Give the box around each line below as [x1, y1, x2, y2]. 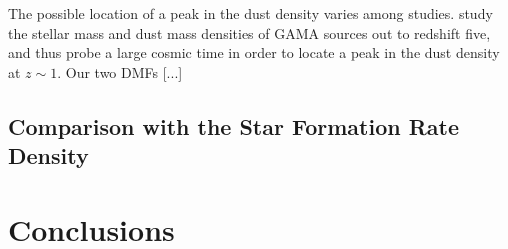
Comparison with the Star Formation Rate [8, 110, 459, 141]
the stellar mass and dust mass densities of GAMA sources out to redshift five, [8, 22, 491, 43]
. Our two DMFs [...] [57, 61, 183, 82]
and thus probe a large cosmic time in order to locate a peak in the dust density [8, 42, 500, 63]
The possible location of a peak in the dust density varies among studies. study [8, 3, 493, 23]
